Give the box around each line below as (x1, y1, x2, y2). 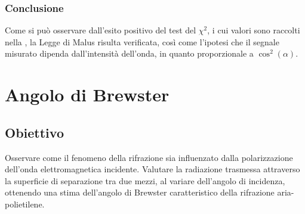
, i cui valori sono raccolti (207, 24, 300, 36)
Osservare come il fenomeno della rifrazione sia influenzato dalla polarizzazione (5, 151, 293, 163)
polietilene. (5, 197, 45, 210)
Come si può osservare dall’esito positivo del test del (5, 24, 196, 36)
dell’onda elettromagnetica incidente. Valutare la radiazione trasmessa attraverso (5, 163, 300, 175)
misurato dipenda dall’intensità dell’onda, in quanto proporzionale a (5, 47, 254, 60)
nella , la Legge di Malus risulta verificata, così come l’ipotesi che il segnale (5, 35, 279, 48)
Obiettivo (5, 123, 64, 141)
